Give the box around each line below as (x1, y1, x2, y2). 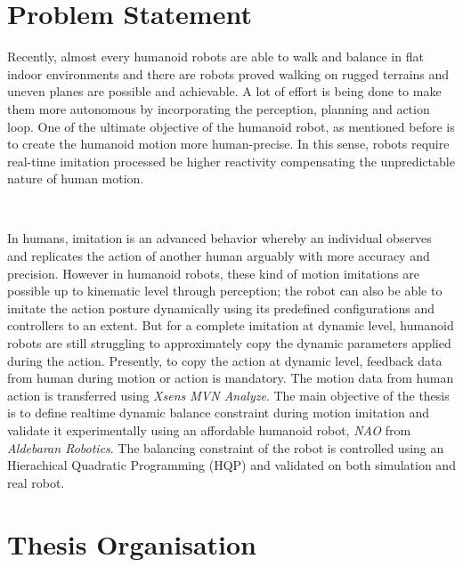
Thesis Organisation (7, 525, 256, 562)
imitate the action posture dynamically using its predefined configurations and (7, 298, 435, 317)
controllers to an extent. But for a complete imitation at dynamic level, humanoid (7, 316, 454, 335)
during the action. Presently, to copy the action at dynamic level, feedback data (7, 351, 443, 369)
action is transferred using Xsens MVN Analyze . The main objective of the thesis (7, 385, 450, 404)
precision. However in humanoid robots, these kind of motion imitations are (7, 263, 419, 282)
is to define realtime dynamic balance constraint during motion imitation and (7, 403, 429, 422)
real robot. (7, 473, 65, 491)
